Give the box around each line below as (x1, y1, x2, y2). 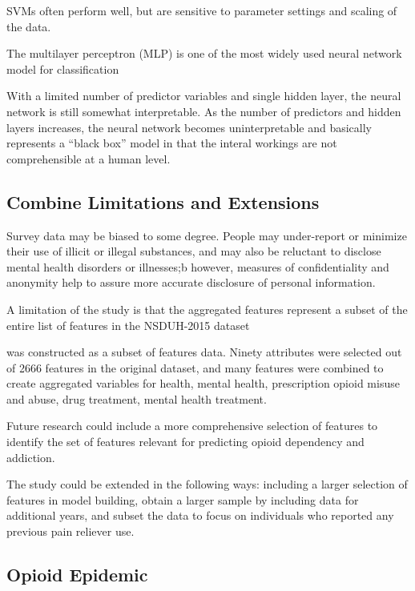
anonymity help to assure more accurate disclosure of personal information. (6, 274, 376, 291)
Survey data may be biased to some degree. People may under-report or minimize (6, 227, 407, 243)
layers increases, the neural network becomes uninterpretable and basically (6, 119, 372, 135)
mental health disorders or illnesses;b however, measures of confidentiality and (6, 258, 389, 275)
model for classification (6, 60, 119, 77)
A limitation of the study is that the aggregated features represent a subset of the (6, 300, 408, 317)
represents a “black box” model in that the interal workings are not (6, 135, 337, 151)
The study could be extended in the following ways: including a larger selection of (6, 476, 408, 492)
